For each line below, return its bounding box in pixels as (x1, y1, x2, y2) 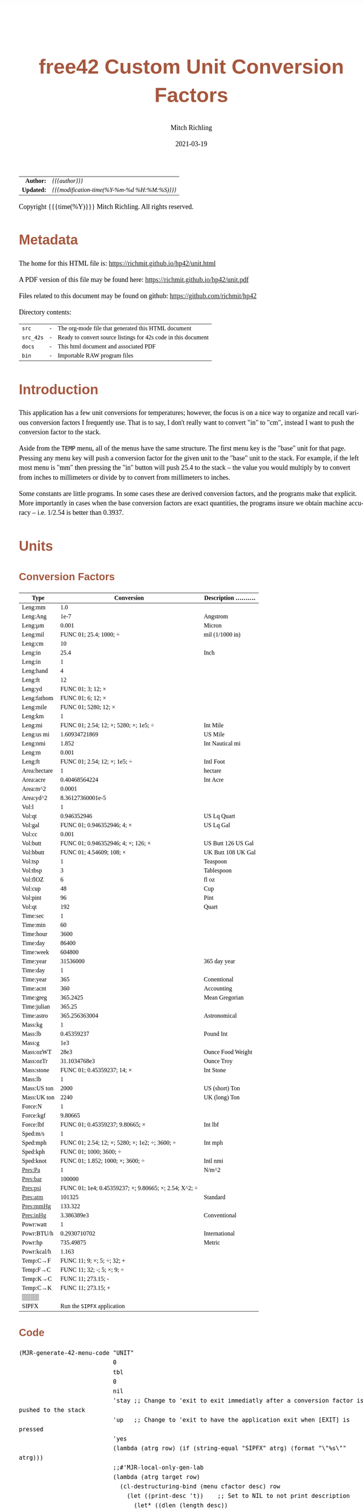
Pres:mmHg (22, 1203, 51, 1210)
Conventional (203, 1212, 237, 1219)
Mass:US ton (22, 1085, 54, 1092)
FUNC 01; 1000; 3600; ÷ (60, 1148, 122, 1155)
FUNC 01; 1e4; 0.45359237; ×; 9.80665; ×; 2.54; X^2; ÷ (60, 1185, 198, 1192)
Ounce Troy (203, 1057, 233, 1065)
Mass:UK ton (22, 1094, 54, 1101)
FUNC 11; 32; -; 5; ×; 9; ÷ (60, 1266, 124, 1273)
